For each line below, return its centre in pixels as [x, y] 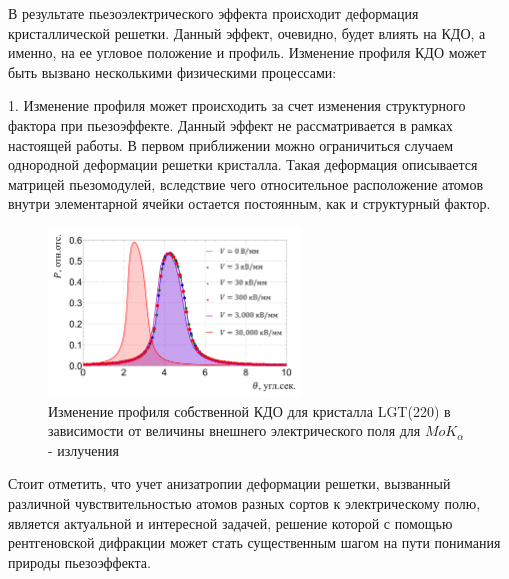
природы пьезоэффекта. [79, 561]
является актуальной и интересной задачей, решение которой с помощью [230, 522]
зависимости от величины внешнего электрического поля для [234, 430]
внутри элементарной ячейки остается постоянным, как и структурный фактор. [249, 203]
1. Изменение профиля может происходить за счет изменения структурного [237, 105]
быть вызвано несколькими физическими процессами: [172, 71]
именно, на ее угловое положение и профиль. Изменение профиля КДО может [247, 52]
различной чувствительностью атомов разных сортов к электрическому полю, [244, 503]
